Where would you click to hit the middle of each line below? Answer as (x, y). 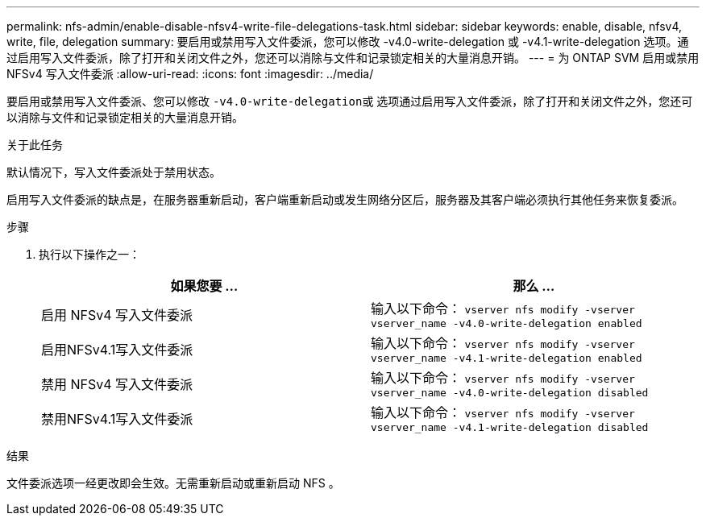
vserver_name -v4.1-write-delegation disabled (510, 427)
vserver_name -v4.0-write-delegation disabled (510, 393)
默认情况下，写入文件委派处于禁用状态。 (114, 172)
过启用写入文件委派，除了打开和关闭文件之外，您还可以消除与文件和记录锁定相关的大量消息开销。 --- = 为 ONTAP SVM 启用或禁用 (353, 58)
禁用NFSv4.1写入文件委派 (117, 418)
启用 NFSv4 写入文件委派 (117, 315)
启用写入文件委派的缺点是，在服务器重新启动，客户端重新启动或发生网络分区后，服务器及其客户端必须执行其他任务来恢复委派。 (345, 199)
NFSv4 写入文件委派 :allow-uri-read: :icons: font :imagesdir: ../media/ (190, 74)
